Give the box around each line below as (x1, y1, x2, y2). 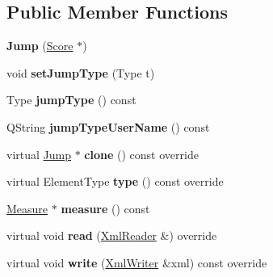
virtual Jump (6, 145, 71, 162)
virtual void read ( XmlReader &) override (6, 227, 217, 244)
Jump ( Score (6, 37, 73, 54)
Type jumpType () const (6, 91, 136, 108)
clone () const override (84, 145, 199, 162)
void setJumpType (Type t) (6, 64, 155, 81)
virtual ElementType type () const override (6, 173, 224, 190)
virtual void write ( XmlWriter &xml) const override (6, 254, 267, 271)
